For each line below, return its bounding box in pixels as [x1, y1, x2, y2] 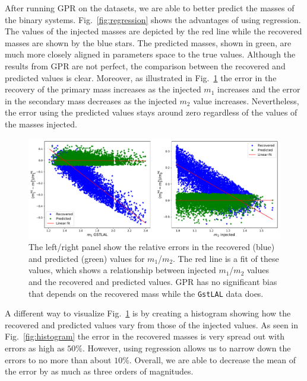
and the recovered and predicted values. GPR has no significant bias [29, 276, 277, 287]
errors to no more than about [5, 353, 112, 366]
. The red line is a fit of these [173, 252, 279, 264]
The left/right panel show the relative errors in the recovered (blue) [29, 241, 275, 253]
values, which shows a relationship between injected [29, 264, 216, 276]
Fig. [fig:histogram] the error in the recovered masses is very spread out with [5, 330, 285, 342]
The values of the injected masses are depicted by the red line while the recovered [5, 25, 302, 37]
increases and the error [217, 83, 300, 95]
